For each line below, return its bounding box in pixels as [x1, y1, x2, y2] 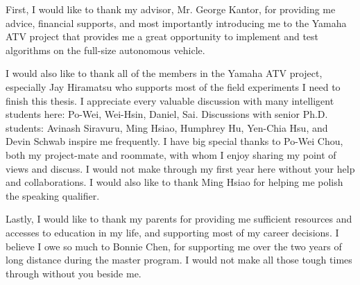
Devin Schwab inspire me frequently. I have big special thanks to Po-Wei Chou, [6, 134, 343, 148]
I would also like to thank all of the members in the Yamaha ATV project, [6, 66, 323, 80]
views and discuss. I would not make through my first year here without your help [6, 161, 355, 175]
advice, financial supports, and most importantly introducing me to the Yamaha [6, 15, 347, 30]
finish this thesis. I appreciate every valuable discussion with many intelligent [6, 93, 334, 107]
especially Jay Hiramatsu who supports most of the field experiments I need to [6, 79, 341, 94]
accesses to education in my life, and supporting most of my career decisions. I [6, 225, 339, 239]
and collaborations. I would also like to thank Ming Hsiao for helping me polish [6, 175, 343, 189]
